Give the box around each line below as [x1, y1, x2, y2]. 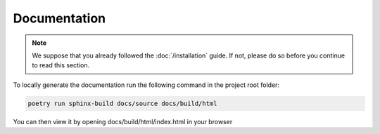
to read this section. [32, 61, 90, 69]
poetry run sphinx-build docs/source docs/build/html [27, 99, 217, 107]
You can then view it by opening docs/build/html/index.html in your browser [13, 117, 233, 126]
